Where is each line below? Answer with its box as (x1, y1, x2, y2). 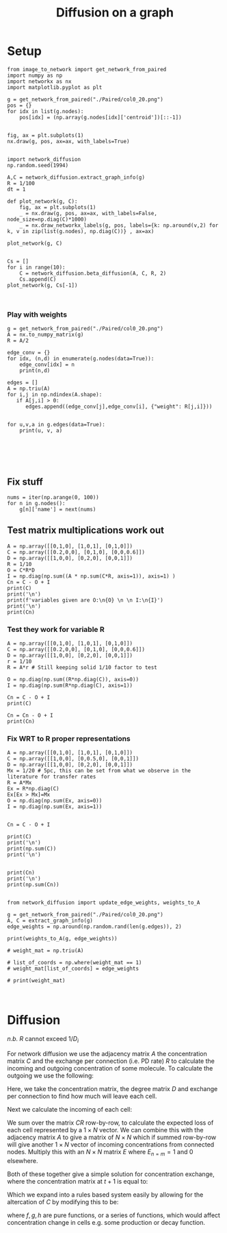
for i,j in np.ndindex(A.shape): (7, 391, 103, 398)
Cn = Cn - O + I (7, 712, 53, 719)
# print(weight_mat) (7, 977, 66, 984)
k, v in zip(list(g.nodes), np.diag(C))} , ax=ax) (7, 228, 155, 234)
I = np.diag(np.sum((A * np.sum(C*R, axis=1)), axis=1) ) (7, 572, 176, 580)
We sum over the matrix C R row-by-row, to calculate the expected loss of (7, 1119, 214, 1127)
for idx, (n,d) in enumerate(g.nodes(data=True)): (7, 355, 155, 363)
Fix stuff (7, 476, 43, 487)
